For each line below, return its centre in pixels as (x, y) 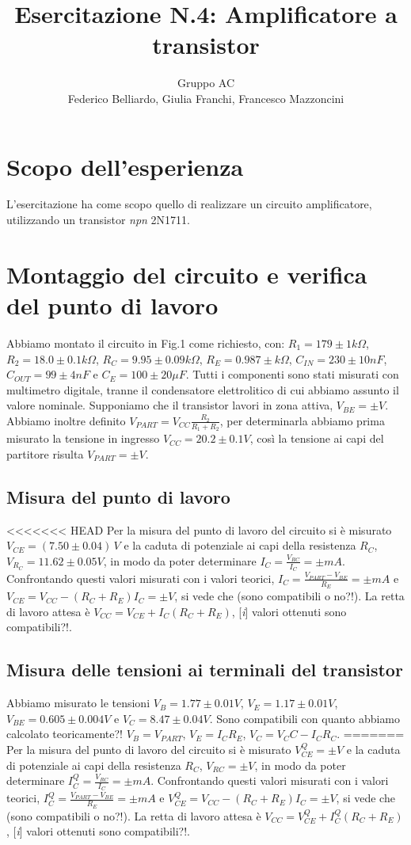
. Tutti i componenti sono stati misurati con (292, 374)
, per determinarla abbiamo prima (302, 420)
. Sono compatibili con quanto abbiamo (305, 718)
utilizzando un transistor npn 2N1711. (98, 220)
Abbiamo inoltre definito (66, 420)
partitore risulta (45, 453)
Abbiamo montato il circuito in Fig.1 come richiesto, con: (146, 343)
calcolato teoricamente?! (65, 734)
